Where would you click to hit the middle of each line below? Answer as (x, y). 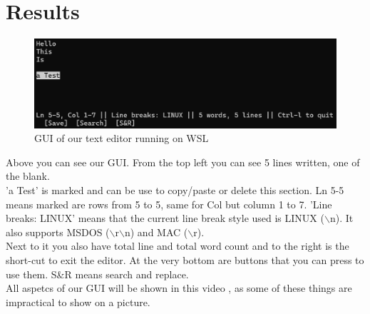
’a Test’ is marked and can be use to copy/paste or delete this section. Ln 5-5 (175, 189)
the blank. (28, 176)
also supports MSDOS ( (58, 232)
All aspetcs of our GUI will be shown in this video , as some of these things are (179, 288)
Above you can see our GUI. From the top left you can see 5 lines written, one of (183, 162)
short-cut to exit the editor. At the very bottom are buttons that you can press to (185, 259)
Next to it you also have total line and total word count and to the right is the (178, 246)
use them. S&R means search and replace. (97, 274)
